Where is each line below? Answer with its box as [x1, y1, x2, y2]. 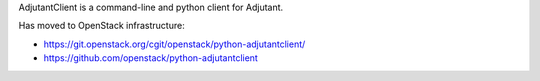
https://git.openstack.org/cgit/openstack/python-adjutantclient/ [43, 38, 306, 50]
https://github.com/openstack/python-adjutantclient [43, 52, 259, 64]
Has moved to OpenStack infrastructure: [18, 20, 185, 32]
